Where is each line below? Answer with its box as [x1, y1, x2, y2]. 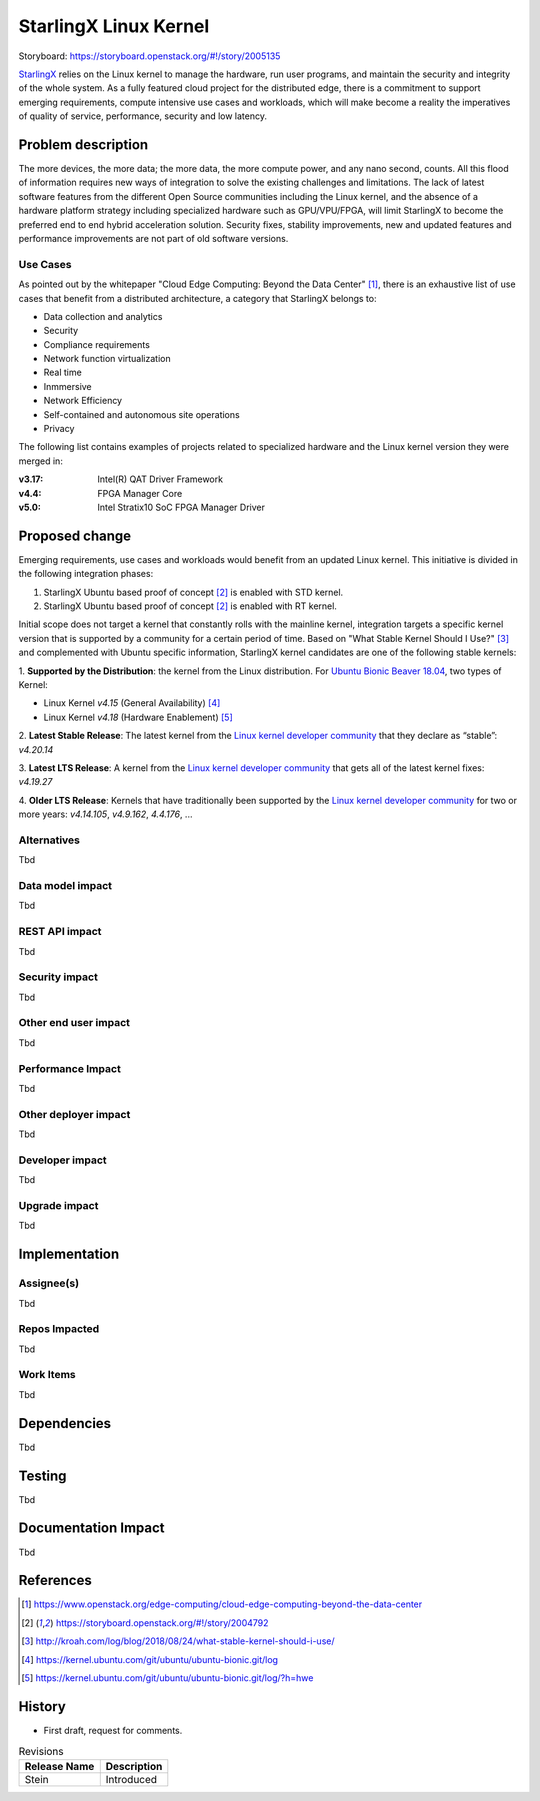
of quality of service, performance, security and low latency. [18, 110, 268, 122]
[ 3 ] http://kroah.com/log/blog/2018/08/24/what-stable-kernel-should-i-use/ [21, 1635, 335, 1647]
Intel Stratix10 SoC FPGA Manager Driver [97, 501, 265, 513]
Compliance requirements [43, 338, 150, 350]
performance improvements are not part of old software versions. [18, 232, 289, 244]
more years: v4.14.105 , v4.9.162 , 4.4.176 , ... [18, 808, 193, 820]
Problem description [18, 136, 149, 153]
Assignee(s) [18, 1276, 80, 1290]
